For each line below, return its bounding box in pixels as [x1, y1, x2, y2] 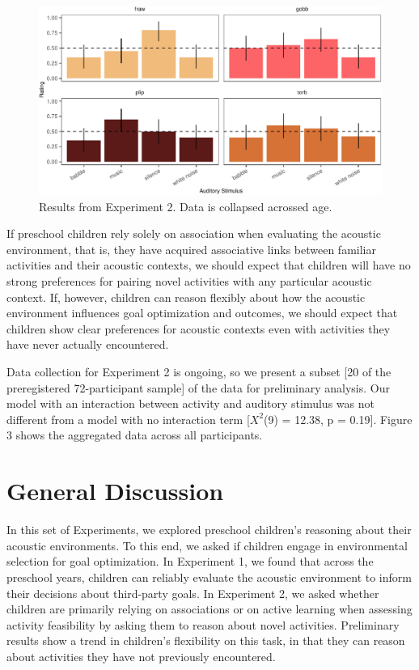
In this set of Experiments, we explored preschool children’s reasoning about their [6, 521, 412, 538]
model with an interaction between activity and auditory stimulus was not [6, 395, 375, 412]
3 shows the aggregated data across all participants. [6, 426, 263, 443]
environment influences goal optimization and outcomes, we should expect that [6, 304, 398, 321]
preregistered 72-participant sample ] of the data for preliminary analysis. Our [6, 379, 390, 396]
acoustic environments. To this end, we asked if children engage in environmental [6, 536, 408, 553]
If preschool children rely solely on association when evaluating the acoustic [6, 225, 381, 242]
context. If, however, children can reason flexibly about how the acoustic [6, 288, 366, 305]
